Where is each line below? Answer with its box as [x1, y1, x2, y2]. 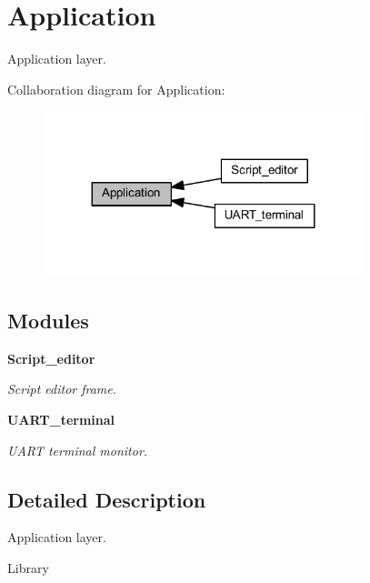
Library [7, 558, 49, 577]
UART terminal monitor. [7, 440, 148, 459]
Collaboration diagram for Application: [7, 79, 225, 98]
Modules [7, 307, 89, 335]
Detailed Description [7, 485, 206, 513]
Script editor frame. [7, 379, 117, 398]
